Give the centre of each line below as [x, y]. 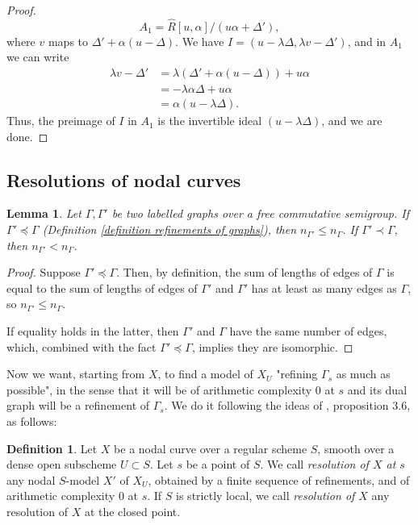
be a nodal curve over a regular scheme [211, 448]
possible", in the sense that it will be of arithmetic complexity [159, 389]
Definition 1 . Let [52, 448]
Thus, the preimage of [61, 121]
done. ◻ [27, 136]
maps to [68, 41]
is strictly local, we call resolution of [265, 496]
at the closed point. [132, 511]
